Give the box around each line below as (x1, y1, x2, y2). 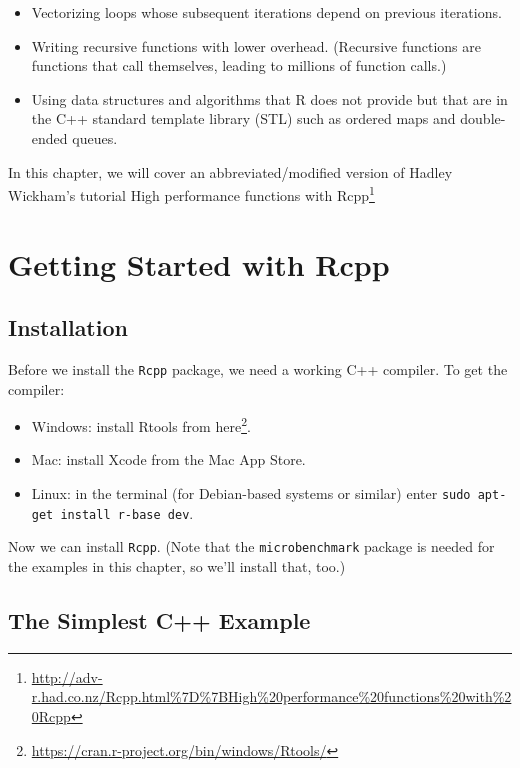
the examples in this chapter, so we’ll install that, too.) (8, 556, 346, 577)
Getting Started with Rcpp (8, 243, 390, 284)
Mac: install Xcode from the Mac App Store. (31, 449, 306, 470)
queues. (72, 127, 118, 148)
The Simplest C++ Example (8, 605, 311, 636)
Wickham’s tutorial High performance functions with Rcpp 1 (8, 182, 375, 205)
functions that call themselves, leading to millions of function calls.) (31, 55, 447, 76)
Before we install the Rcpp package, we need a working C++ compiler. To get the (8, 358, 508, 379)
